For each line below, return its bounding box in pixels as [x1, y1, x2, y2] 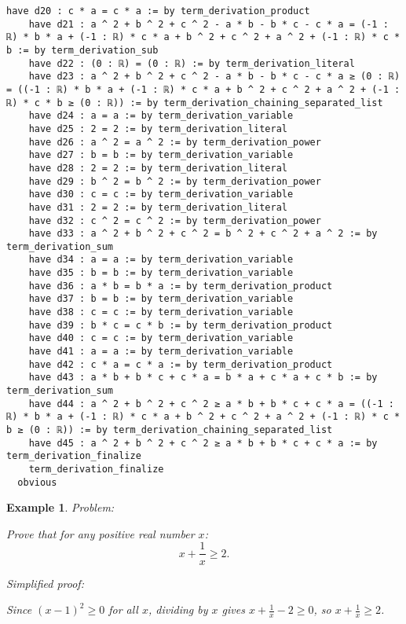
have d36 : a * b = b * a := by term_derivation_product [28, 280, 333, 292]
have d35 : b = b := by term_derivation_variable [28, 267, 294, 279]
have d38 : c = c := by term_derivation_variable [28, 306, 294, 318]
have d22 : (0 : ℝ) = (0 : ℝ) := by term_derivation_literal [28, 57, 355, 69]
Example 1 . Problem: [6, 499, 115, 516]
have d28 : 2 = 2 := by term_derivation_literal [28, 162, 287, 174]
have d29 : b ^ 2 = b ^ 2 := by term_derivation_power [28, 175, 321, 187]
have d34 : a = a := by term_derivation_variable [28, 254, 294, 266]
